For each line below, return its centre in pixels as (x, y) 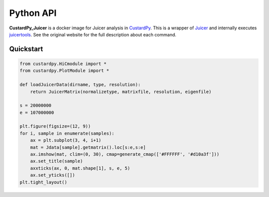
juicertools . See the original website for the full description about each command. (93, 34)
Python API (33, 13)
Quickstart (26, 49)
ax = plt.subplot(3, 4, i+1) (66, 140)
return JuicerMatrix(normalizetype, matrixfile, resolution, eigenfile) (121, 92)
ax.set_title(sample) (57, 161)
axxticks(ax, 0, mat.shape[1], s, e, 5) (80, 168)
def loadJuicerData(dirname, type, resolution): (80, 85)
